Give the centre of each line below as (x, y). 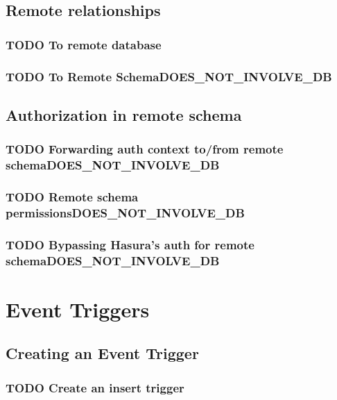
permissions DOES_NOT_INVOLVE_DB (125, 212)
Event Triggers (78, 309)
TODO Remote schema (72, 196)
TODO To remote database (84, 44)
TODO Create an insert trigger (95, 387)
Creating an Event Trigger (102, 353)
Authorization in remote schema (124, 114)
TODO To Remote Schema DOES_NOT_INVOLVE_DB (169, 76)
